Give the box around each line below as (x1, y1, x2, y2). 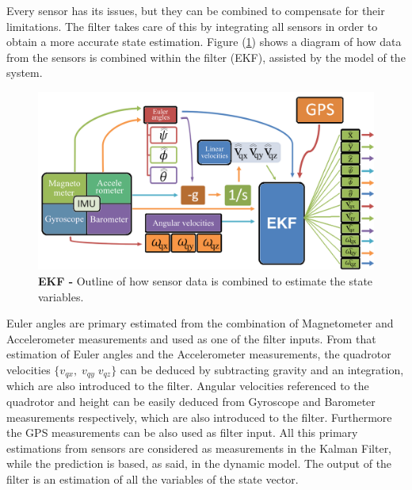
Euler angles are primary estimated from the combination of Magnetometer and (6, 315, 394, 331)
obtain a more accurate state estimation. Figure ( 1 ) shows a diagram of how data (6, 33, 402, 50)
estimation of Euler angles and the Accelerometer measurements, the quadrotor (6, 346, 391, 362)
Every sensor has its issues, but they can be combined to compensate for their (6, 2, 385, 18)
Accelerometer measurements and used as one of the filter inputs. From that (6, 330, 376, 346)
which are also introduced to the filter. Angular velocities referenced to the (6, 377, 369, 394)
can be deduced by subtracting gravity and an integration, (120, 361, 404, 377)
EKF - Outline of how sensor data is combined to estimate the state (38, 272, 373, 289)
